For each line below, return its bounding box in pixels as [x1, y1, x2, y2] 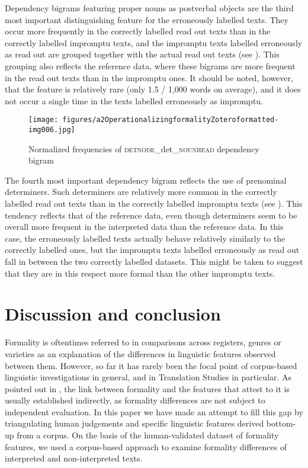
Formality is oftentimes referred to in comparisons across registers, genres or [5, 336, 281, 348]
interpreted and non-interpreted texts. [5, 452, 143, 464]
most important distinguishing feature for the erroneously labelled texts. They [5, 13, 288, 25]
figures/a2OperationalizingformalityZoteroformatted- [62, 116, 279, 124]
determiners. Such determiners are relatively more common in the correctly [5, 185, 277, 198]
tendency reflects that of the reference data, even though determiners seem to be [5, 209, 297, 221]
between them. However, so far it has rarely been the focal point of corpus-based [5, 359, 297, 371]
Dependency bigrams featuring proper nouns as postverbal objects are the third [5, 2, 294, 14]
